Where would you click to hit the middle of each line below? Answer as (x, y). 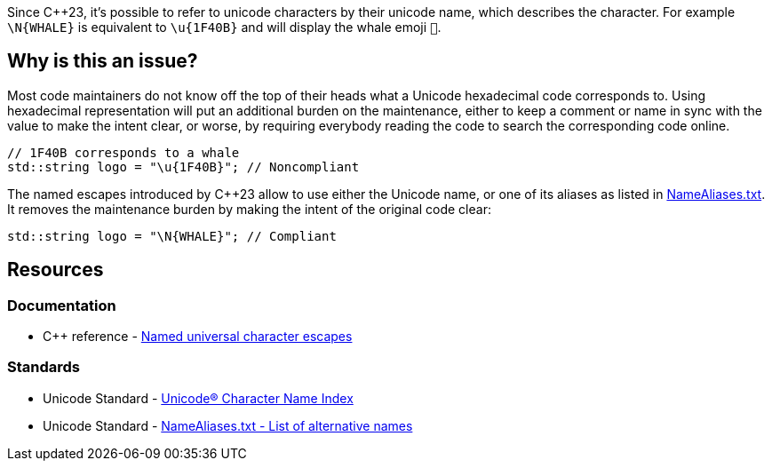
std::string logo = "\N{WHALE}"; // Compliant (172, 236)
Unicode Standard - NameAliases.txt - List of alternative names (228, 425)
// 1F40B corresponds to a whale (123, 152)
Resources (56, 270)
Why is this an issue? (103, 61)
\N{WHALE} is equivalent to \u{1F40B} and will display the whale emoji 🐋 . (224, 27)
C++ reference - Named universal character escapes (198, 337)
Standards (44, 367)
